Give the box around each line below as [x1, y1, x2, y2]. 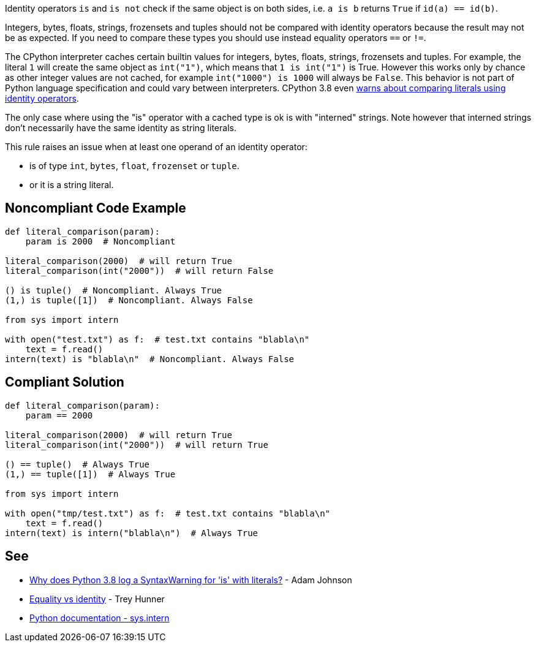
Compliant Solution [5, 374, 124, 390]
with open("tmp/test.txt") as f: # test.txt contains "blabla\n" [5, 508, 331, 518]
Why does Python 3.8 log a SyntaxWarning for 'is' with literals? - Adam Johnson [29, 574, 352, 585]
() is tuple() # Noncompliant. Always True [5, 285, 222, 295]
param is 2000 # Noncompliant [25, 236, 176, 246]
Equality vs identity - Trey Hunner [29, 593, 165, 604]
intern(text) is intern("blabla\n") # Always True [5, 528, 259, 538]
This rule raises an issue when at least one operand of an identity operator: [5, 142, 308, 152]
